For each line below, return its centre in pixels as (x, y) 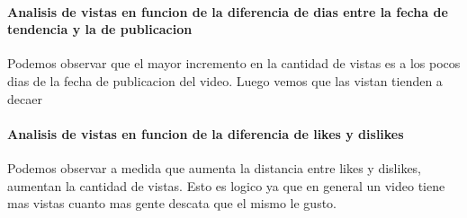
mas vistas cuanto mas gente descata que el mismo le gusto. (172, 203)
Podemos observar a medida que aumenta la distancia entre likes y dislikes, (215, 167)
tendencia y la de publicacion (100, 29)
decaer (25, 98)
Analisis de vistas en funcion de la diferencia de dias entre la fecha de (228, 11)
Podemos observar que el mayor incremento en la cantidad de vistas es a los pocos (234, 63)
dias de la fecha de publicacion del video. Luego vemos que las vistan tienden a (225, 80)
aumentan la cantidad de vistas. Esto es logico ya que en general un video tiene (226, 185)
